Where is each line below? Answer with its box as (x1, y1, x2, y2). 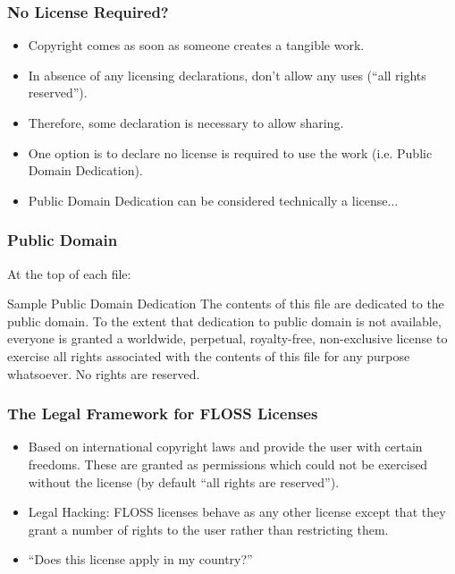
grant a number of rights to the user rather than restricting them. (28, 519, 389, 538)
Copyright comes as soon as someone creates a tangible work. (28, 36, 365, 55)
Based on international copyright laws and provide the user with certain (28, 437, 423, 456)
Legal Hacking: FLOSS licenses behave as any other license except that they (28, 502, 446, 521)
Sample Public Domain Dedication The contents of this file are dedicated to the (7, 294, 444, 313)
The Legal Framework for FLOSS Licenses (7, 402, 318, 425)
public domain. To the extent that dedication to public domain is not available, (7, 311, 442, 330)
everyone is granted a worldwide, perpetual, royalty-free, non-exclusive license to (7, 329, 448, 348)
